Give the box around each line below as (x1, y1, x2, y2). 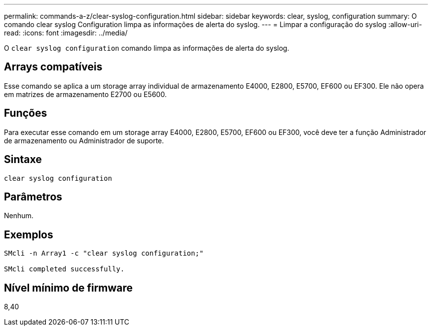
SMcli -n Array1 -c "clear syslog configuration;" (4, 249, 204, 258)
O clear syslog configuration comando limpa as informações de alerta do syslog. (4, 44, 289, 52)
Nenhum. (4, 211, 34, 220)
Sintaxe (4, 153, 42, 166)
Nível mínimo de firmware (4, 281, 133, 294)
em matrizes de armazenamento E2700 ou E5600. (4, 90, 167, 99)
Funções (4, 107, 47, 120)
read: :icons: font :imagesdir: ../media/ (4, 29, 128, 37)
